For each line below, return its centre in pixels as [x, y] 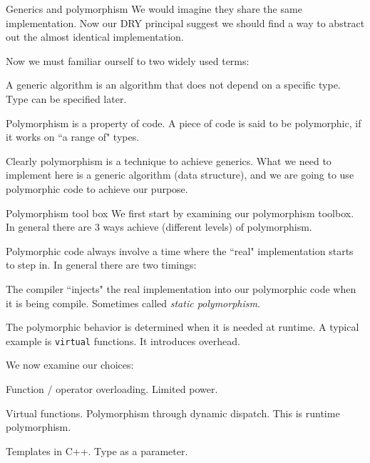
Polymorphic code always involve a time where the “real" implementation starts [180, 250]
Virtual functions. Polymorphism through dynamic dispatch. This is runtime [173, 413]
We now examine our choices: [70, 365]
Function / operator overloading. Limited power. [112, 388]
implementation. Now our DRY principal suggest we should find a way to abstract [185, 23]
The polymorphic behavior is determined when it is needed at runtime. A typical [183, 327]
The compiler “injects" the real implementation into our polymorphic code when [181, 288]
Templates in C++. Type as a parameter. [97, 450]
